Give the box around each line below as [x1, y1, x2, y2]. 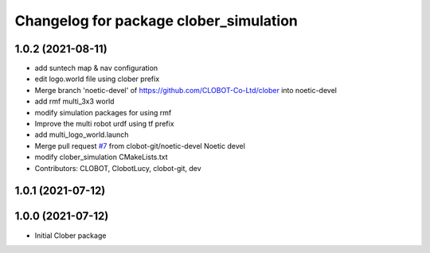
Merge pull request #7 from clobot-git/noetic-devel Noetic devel [34, 141, 246, 150]
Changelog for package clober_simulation [14, 12, 299, 29]
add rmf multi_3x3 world [34, 96, 115, 107]
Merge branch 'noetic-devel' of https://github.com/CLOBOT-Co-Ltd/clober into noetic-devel [34, 85, 338, 95]
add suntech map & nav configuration [34, 64, 158, 73]
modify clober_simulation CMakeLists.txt [34, 152, 168, 162]
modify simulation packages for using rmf [34, 107, 172, 117]
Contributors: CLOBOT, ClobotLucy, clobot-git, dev [34, 163, 202, 173]
